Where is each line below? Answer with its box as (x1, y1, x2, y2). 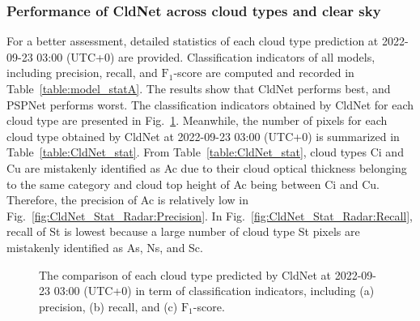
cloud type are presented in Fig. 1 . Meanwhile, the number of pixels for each (6, 112, 388, 129)
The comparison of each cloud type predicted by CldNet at (39, 266, 332, 283)
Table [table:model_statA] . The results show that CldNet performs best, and (6, 80, 391, 96)
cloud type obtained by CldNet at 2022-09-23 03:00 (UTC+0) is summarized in (6, 127, 400, 144)
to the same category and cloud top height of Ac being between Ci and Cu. (6, 175, 380, 192)
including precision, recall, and (6, 64, 158, 81)
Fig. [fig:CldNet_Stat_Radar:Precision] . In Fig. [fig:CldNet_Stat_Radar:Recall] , (6, 207, 413, 224)
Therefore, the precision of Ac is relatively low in (6, 191, 248, 208)
